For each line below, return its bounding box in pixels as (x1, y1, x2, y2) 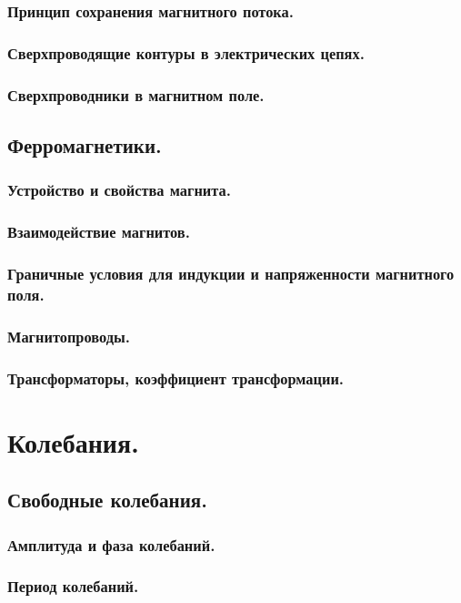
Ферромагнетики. (7, 130, 162, 158)
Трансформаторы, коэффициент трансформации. (7, 366, 345, 389)
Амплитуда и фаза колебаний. (7, 533, 215, 556)
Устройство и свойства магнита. (7, 179, 231, 201)
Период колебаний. (7, 575, 139, 598)
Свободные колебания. (7, 485, 207, 514)
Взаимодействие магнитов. (7, 220, 190, 243)
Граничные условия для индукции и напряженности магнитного (7, 261, 455, 284)
